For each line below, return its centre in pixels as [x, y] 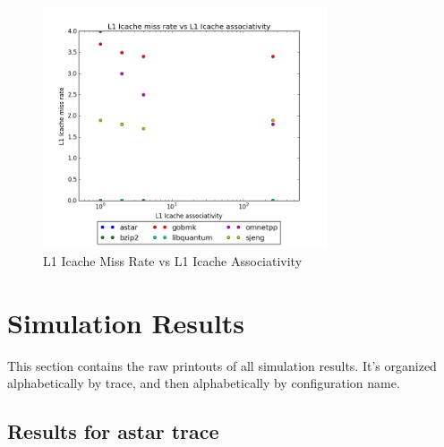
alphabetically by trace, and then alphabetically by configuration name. [204, 383]
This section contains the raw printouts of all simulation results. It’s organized [222, 365]
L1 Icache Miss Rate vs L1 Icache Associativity [173, 261]
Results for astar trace [113, 431]
